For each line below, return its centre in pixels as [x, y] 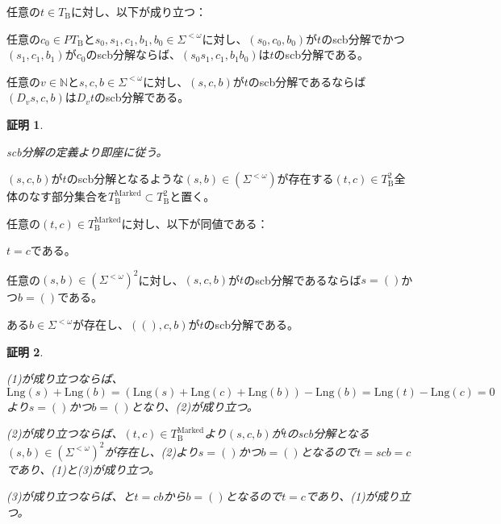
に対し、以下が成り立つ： [139, 11]
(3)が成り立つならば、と [71, 496]
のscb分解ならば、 [133, 54]
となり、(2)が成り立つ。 [194, 406]
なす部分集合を [68, 196]
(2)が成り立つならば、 [65, 433]
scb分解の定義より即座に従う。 [87, 151]
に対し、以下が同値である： [195, 223]
